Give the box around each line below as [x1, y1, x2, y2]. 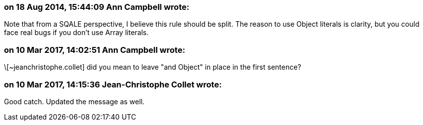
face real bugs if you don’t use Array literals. [4, 28, 149, 37]
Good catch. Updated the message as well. [4, 97, 145, 106]
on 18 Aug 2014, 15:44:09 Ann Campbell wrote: [4, 2, 190, 12]
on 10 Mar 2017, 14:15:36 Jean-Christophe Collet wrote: [4, 79, 222, 89]
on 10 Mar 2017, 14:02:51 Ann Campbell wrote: [4, 44, 185, 55]
